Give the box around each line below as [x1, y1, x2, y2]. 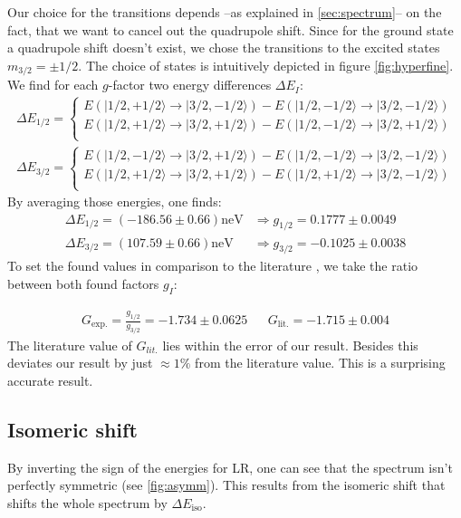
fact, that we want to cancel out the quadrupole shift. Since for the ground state [7, 20, 454, 39]
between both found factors [7, 273, 159, 293]
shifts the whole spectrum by [7, 493, 168, 512]
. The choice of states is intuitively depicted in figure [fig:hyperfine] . [78, 55, 454, 74]
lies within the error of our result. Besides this [162, 335, 418, 354]
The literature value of [7, 335, 132, 354]
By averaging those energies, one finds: [7, 192, 222, 211]
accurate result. [7, 370, 93, 389]
